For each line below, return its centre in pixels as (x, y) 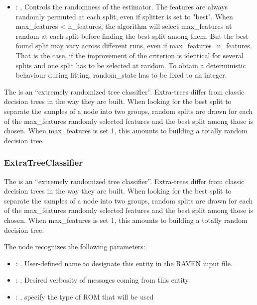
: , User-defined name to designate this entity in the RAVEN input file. (124, 263)
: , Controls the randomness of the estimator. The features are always (122, 6)
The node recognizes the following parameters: (75, 247)
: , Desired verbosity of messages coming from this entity (102, 280)
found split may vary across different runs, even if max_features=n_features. (134, 46)
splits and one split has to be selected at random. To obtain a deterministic (131, 65)
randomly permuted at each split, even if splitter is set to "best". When (124, 16)
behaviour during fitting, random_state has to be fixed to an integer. (121, 75)
